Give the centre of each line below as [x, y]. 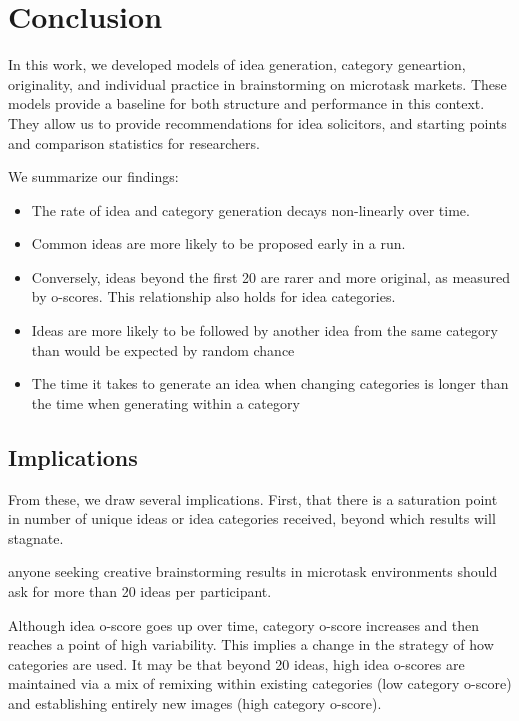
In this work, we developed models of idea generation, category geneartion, [237, 64]
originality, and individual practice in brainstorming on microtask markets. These [257, 83]
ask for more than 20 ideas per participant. [140, 591]
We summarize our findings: [93, 176]
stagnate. [36, 537]
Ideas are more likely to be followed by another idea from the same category [264, 330]
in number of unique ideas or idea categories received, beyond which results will [252, 518]
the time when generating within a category [165, 402]
